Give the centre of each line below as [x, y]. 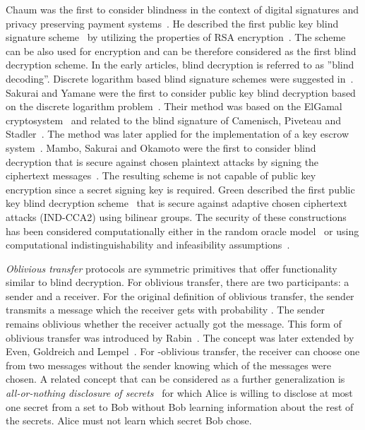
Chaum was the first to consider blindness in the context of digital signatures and [182, 9]
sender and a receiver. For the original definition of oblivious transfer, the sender [180, 295]
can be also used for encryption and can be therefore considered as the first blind [181, 50]
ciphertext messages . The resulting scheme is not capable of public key [161, 175]
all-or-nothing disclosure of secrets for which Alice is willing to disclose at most [179, 393]
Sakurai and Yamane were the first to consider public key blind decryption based [181, 92]
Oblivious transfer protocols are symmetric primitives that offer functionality [172, 268]
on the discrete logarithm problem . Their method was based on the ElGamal [174, 106]
